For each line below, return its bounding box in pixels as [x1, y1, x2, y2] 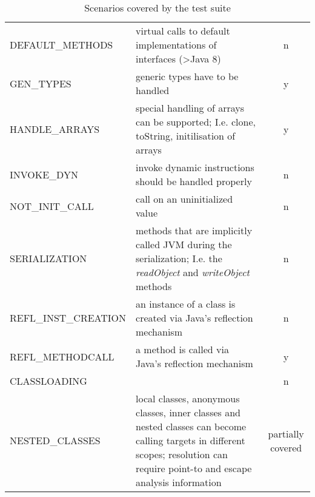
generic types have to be [136, 69, 239, 83]
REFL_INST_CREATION [10, 311, 127, 325]
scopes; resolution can [136, 447, 228, 461]
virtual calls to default [136, 24, 230, 38]
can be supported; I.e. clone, [136, 115, 256, 129]
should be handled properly [136, 174, 252, 188]
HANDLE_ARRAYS [10, 121, 100, 136]
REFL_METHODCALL [10, 349, 114, 363]
